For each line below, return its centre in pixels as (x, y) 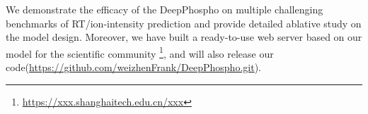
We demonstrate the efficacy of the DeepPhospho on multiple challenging (165, 9)
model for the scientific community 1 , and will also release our (140, 52)
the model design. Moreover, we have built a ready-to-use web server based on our (184, 37)
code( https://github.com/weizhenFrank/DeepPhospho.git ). (133, 67)
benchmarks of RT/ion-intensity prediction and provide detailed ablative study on (184, 23)
